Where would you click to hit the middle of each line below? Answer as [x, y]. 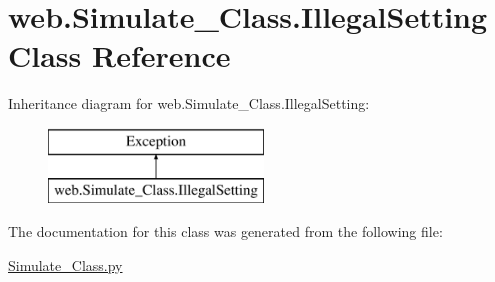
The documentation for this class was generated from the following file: [225, 231]
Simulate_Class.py [65, 264]
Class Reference [119, 55]
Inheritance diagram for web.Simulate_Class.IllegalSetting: [189, 103]
